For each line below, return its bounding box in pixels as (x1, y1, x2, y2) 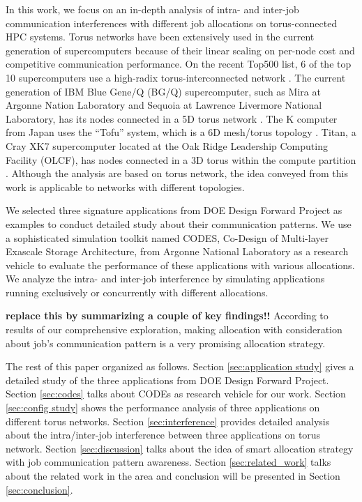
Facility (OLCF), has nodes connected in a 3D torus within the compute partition (6, 152, 356, 167)
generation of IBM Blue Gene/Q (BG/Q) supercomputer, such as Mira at (6, 84, 321, 98)
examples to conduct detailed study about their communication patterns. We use (6, 216, 352, 231)
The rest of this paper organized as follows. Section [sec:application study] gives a (6, 359, 354, 374)
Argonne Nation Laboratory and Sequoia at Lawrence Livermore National (6, 98, 322, 112)
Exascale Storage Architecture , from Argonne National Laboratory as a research (6, 244, 349, 259)
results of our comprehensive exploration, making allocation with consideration (6, 322, 342, 337)
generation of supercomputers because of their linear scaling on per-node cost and (6, 43, 355, 57)
